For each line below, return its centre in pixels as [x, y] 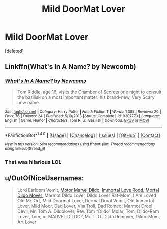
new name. [29, 102]
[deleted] [14, 51]
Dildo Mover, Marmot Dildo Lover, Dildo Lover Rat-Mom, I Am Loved [87, 195]
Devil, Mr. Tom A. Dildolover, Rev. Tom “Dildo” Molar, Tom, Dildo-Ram [88, 211]
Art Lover [27, 222]
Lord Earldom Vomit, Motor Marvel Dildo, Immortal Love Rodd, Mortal [88, 190]
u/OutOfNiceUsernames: [44, 178]
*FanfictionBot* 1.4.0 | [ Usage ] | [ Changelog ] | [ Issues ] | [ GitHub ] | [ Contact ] [83, 135]
